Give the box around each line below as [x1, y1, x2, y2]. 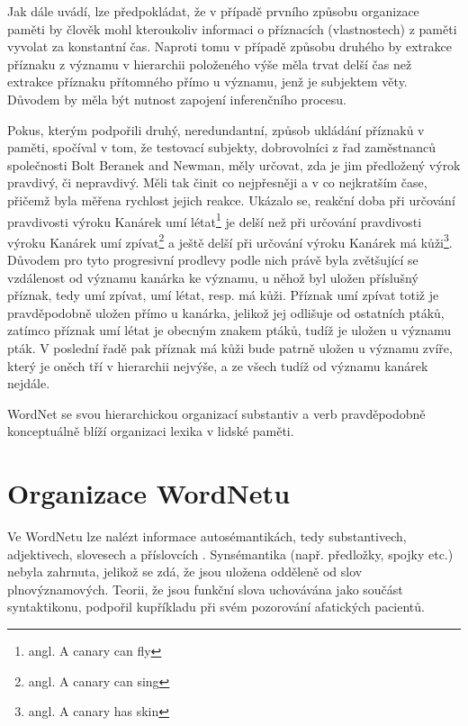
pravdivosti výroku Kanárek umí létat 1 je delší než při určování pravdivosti [7, 209, 422, 231]
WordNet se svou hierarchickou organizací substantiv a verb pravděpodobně [7, 404, 426, 422]
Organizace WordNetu [7, 475, 291, 512]
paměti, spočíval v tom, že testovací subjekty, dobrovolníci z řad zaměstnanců [7, 138, 436, 157]
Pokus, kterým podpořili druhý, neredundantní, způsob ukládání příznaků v [7, 120, 425, 139]
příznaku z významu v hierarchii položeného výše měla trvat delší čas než [7, 54, 412, 73]
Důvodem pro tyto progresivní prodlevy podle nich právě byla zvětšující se [7, 250, 418, 269]
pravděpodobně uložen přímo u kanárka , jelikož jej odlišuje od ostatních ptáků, [7, 303, 445, 322]
